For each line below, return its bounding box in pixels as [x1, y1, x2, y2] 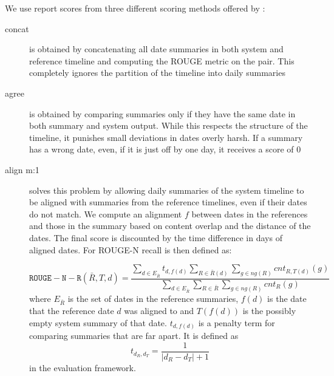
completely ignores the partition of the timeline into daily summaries [29, 66, 285, 79]
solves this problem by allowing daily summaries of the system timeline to [29, 183, 304, 196]
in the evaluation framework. [29, 361, 136, 374]
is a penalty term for [198, 316, 275, 329]
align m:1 [5, 163, 39, 176]
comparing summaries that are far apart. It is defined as [29, 329, 239, 342]
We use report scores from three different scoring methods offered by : [5, 2, 265, 14]
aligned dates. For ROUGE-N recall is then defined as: [29, 243, 232, 256]
